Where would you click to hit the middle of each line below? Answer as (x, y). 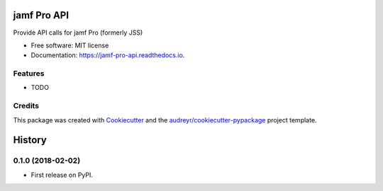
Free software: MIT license (70, 45)
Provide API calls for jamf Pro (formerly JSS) (78, 33)
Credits (26, 106)
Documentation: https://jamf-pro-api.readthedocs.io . (108, 55)
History (30, 140)
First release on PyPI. (62, 175)
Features (29, 74)
